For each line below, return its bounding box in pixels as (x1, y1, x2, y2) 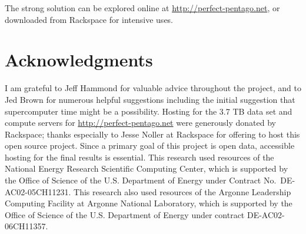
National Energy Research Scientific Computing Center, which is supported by (5, 162, 288, 175)
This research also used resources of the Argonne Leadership (74, 185, 291, 198)
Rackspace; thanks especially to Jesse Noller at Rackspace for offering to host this (5, 128, 300, 140)
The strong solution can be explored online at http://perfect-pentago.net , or (5, 2, 280, 14)
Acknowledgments (5, 48, 153, 72)
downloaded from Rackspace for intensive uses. (5, 13, 174, 25)
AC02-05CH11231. (5, 185, 71, 198)
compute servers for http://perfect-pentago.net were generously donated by (5, 116, 276, 129)
